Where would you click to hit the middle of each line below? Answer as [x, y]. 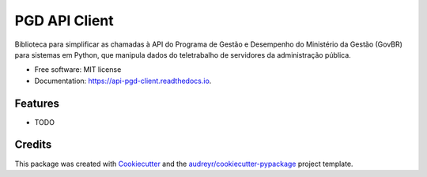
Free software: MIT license [78, 70]
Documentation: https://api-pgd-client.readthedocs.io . [123, 81]
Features [37, 103]
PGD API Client [64, 21]
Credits [33, 145]
